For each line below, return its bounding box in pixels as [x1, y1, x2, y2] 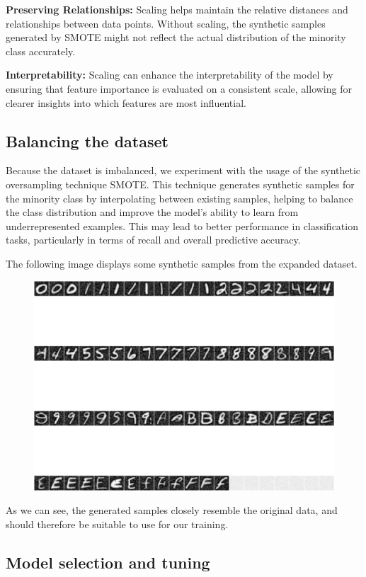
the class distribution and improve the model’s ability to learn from [6, 205, 299, 219]
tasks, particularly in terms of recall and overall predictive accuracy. [6, 232, 301, 247]
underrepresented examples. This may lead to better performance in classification [6, 218, 358, 233]
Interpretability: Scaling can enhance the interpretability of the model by [6, 67, 333, 82]
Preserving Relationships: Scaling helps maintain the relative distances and [6, 2, 348, 16]
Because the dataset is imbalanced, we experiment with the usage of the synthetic [6, 163, 361, 178]
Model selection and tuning [6, 551, 210, 573]
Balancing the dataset [6, 130, 168, 152]
